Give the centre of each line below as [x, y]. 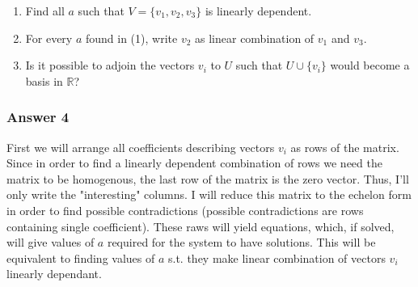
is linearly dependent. [258, 11]
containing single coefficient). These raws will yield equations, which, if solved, [201, 226]
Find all [45, 11]
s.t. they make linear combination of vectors [277, 257]
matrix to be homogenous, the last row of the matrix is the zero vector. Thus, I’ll [208, 178]
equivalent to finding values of [81, 257]
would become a [370, 65]
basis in [44, 80]
